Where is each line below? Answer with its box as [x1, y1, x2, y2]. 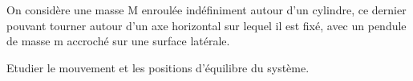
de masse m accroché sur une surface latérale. [6, 33, 230, 49]
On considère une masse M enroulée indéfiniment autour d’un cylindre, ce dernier [6, 2, 407, 17]
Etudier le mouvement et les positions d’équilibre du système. [6, 59, 310, 75]
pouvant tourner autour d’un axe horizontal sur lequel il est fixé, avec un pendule [6, 17, 407, 33]
